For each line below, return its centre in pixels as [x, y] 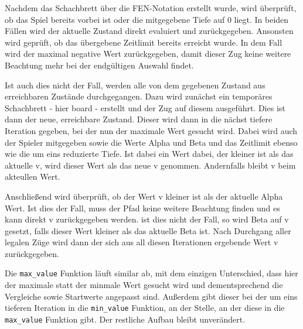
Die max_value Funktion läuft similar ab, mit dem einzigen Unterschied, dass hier [151, 273]
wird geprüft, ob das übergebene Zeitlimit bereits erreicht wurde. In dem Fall [144, 42]
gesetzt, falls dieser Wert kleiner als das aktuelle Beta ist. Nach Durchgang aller [148, 230]
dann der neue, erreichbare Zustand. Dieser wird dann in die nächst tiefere [139, 119]
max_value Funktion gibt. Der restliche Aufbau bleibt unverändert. [125, 319]
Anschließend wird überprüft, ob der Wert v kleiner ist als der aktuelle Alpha [144, 196]
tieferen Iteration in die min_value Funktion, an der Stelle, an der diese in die [145, 308]
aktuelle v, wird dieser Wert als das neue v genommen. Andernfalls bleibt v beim [150, 165]
